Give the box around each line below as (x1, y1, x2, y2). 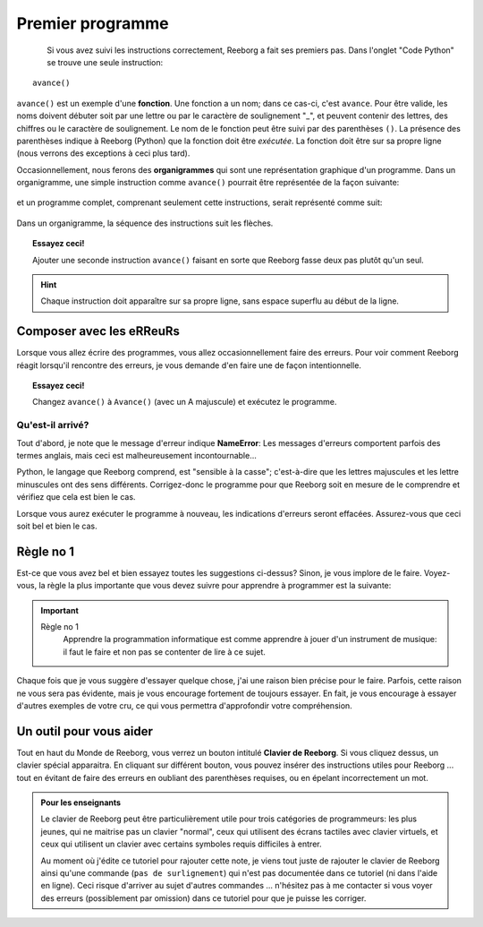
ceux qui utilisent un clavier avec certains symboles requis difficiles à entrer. (40, 838, 322, 850)
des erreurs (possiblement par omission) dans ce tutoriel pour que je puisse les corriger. (40, 892, 367, 904)
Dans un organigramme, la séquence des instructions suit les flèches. (16, 218, 274, 228)
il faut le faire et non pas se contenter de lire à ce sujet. (63, 646, 266, 657)
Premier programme (16, 13, 169, 33)
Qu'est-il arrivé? (16, 419, 89, 432)
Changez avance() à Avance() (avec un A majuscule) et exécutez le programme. (32, 397, 337, 408)
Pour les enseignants (40, 797, 121, 808)
